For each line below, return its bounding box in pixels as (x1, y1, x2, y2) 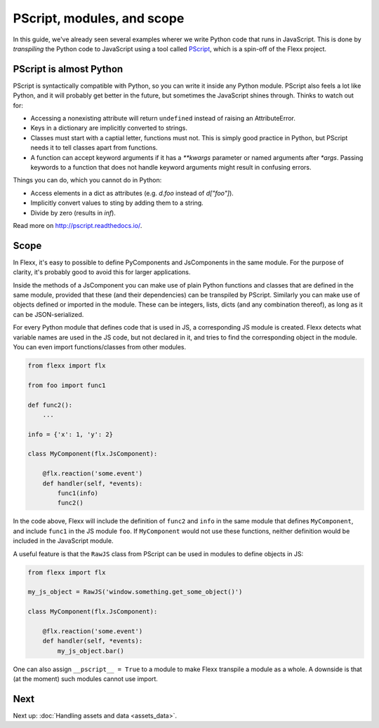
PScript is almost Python (13, 63, 124, 75)
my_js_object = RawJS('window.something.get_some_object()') (27, 588, 243, 596)
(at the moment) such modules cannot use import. (13, 675, 158, 683)
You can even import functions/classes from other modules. (13, 342, 186, 351)
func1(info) (57, 490, 98, 497)
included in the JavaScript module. (13, 537, 114, 545)
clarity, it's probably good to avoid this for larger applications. (13, 268, 191, 276)
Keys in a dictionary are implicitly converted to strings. (30, 123, 187, 133)
